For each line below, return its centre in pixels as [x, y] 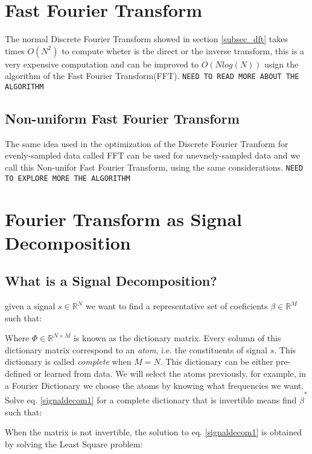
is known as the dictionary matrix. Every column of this [177, 338]
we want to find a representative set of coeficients [177, 306]
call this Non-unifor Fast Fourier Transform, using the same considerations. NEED [154, 167]
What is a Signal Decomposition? [111, 281]
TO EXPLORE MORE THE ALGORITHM [68, 178]
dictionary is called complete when [68, 361]
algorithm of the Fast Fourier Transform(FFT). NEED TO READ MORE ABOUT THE [152, 76]
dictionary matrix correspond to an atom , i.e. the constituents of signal [136, 349]
